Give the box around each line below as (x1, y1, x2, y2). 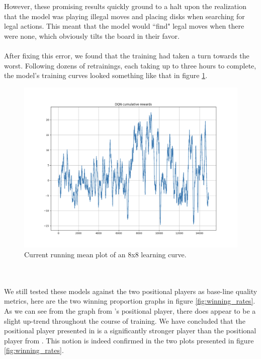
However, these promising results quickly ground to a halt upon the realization (4, 1, 246, 12)
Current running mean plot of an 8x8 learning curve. (24, 249, 187, 260)
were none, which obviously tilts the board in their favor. (4, 30, 180, 41)
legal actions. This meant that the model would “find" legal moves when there (4, 21, 244, 31)
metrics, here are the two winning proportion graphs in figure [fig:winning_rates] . (4, 296, 255, 306)
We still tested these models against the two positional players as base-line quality (4, 285, 257, 296)
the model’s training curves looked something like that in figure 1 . (4, 70, 208, 81)
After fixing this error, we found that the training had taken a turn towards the (4, 50, 249, 61)
